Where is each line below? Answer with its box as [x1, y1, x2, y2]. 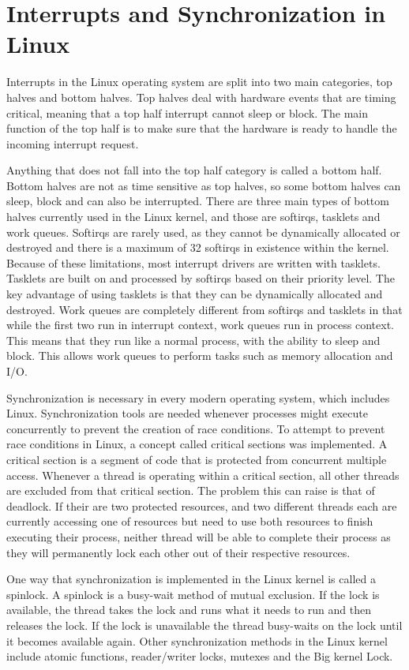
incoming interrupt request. [6, 135, 139, 152]
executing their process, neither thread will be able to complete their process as [6, 528, 391, 545]
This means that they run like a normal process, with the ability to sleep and [6, 331, 381, 348]
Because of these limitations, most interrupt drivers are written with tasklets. [6, 254, 381, 271]
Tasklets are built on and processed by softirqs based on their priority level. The [6, 270, 395, 286]
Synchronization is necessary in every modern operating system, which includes [6, 389, 390, 406]
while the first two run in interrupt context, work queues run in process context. [6, 316, 394, 333]
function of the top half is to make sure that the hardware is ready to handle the [6, 120, 397, 137]
